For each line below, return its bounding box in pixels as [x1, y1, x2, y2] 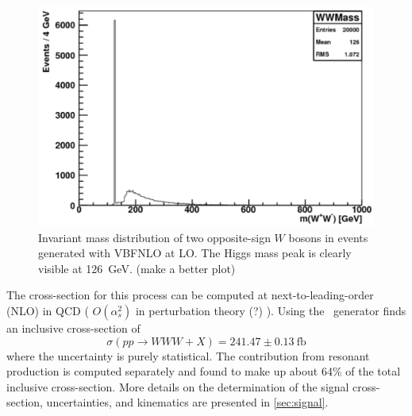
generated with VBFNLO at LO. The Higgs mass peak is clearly [38, 245, 352, 261]
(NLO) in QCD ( [6, 302, 89, 318]
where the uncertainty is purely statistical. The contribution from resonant [6, 347, 370, 364]
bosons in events [288, 229, 368, 245]
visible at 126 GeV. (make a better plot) [38, 260, 236, 276]
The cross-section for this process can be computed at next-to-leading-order [6, 287, 374, 303]
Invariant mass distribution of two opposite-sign [38, 229, 271, 245]
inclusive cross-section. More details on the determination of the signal [6, 378, 349, 395]
